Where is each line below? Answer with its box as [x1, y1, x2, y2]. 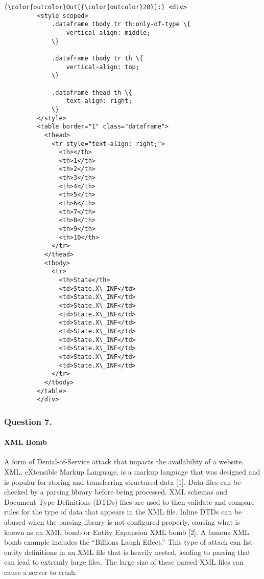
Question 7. [4, 415, 52, 427]
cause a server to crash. [4, 567, 77, 577]
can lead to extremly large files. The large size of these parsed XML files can [4, 556, 244, 567]
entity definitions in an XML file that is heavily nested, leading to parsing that [4, 546, 251, 557]
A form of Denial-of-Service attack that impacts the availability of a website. [4, 456, 244, 467]
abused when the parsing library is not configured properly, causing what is [4, 517, 240, 527]
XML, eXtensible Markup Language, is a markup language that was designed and [4, 466, 260, 477]
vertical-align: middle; [66, 29, 151, 36]
